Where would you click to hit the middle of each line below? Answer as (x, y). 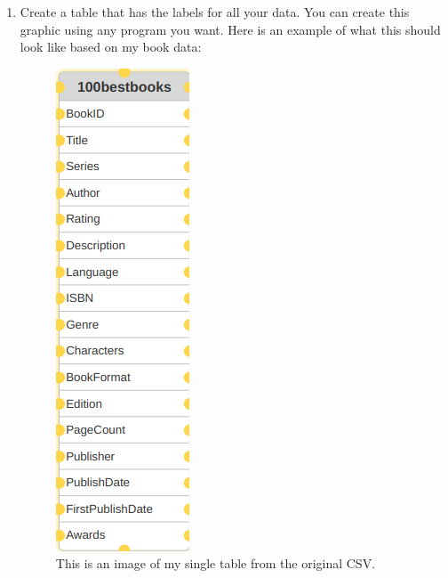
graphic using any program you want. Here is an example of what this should (230, 29)
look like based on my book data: (111, 47)
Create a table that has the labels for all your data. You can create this (215, 12)
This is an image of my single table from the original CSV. (216, 563)
